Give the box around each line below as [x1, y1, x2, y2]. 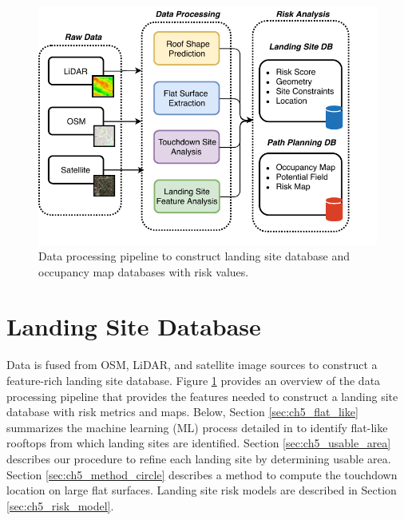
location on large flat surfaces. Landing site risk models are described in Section [6, 482, 397, 498]
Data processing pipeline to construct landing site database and [38, 248, 350, 264]
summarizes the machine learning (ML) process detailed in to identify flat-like [6, 419, 388, 435]
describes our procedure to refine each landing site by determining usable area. [6, 450, 391, 466]
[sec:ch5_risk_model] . [6, 497, 114, 514]
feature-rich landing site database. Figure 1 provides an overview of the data [6, 372, 381, 389]
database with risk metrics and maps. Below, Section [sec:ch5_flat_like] [6, 403, 358, 420]
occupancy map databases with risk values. [38, 263, 249, 280]
